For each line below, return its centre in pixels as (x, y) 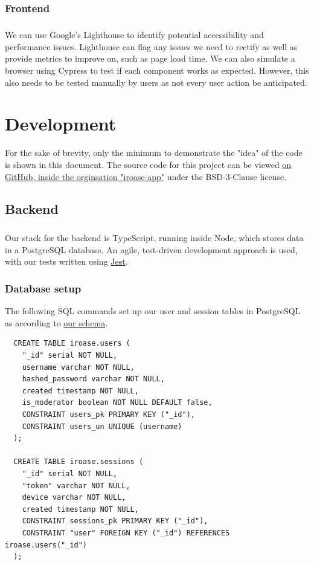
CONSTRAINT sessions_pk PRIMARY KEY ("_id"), (115, 521)
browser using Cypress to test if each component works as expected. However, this (157, 70)
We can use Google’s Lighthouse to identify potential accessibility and (134, 35)
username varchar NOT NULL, (78, 367)
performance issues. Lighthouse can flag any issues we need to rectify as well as (151, 46)
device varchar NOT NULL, (74, 498)
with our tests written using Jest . (66, 261)
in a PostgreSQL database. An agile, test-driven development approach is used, (151, 249)
